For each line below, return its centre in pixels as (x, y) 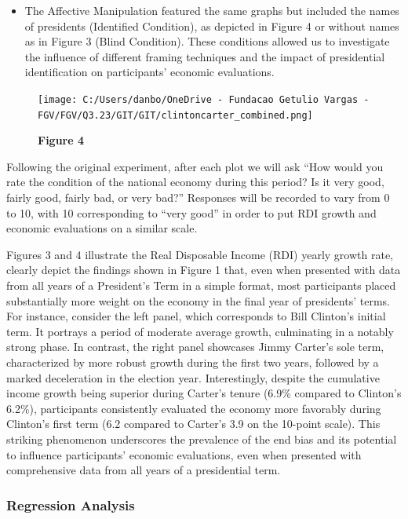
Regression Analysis (71, 504)
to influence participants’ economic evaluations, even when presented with (184, 454)
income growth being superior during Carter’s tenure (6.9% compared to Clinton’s (204, 393)
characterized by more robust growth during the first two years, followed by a (193, 362)
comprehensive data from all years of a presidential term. (144, 470)
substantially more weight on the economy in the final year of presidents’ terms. (198, 300)
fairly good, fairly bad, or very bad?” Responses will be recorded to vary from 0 (198, 197)
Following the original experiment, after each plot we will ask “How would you (195, 166)
